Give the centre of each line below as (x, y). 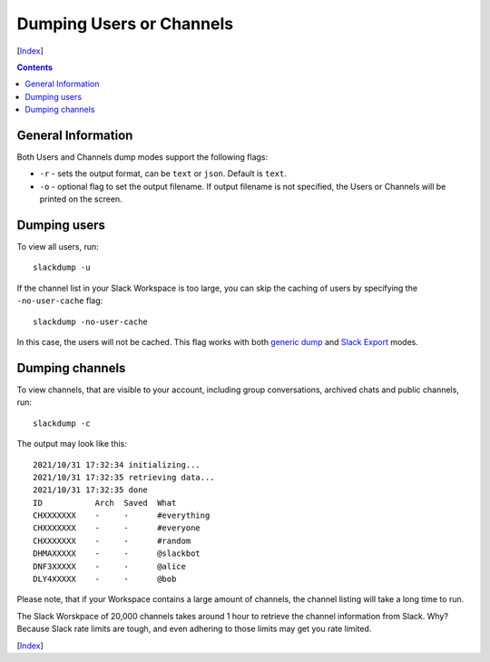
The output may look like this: (72, 444)
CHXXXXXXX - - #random (112, 541)
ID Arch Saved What (105, 503)
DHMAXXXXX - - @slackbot (117, 553)
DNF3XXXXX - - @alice (109, 566)
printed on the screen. (81, 199)
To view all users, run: (58, 247)
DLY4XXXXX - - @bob (105, 579)
